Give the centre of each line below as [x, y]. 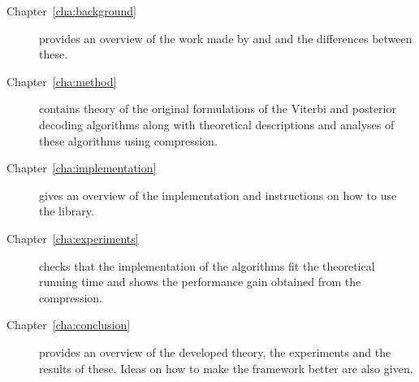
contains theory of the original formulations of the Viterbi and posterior [218, 109]
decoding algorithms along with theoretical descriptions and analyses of [217, 124]
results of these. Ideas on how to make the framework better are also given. [226, 368]
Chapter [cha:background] [71, 11]
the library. [67, 211]
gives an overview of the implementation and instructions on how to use [218, 195]
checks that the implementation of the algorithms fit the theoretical [207, 265]
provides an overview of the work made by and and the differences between [226, 38]
